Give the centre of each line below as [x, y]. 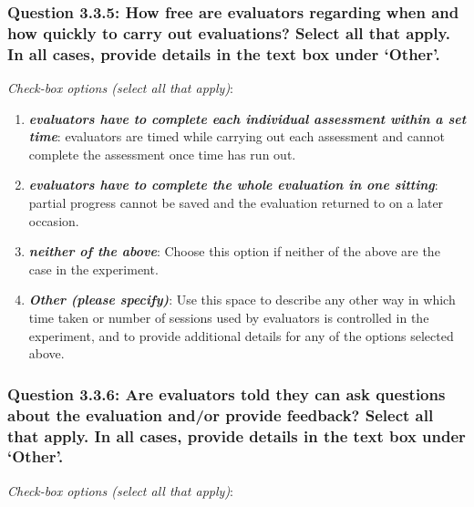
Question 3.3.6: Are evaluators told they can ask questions [227, 393]
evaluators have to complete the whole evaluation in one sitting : [233, 185]
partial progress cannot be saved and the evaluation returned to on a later [236, 203]
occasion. [54, 220]
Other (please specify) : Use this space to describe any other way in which [242, 300]
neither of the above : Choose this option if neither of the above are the [234, 251]
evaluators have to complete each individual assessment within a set [247, 118]
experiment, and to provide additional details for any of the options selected [241, 335]
